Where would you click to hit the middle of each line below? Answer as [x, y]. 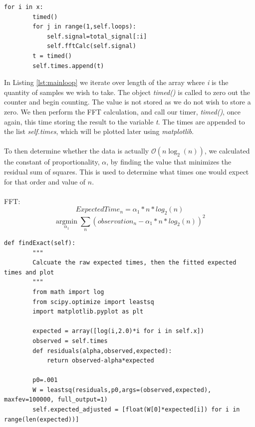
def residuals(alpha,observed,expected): [102, 351]
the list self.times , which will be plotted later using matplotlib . [99, 131]
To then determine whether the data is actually [77, 151]
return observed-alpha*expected [100, 361]
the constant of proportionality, [52, 162]
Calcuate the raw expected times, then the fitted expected [134, 263]
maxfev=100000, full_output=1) [56, 400]
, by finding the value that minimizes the [169, 162]
